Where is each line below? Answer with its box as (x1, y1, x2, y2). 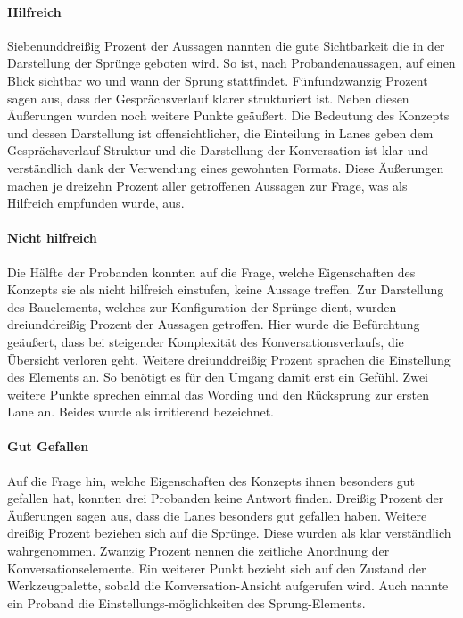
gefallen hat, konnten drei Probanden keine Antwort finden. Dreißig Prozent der (7, 489, 444, 507)
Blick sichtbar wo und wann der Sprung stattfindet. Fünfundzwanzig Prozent (7, 70, 428, 89)
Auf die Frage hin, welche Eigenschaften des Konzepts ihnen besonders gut (7, 471, 416, 490)
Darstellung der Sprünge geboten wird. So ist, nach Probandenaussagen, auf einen (7, 54, 456, 72)
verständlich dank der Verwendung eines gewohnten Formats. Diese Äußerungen (7, 158, 444, 177)
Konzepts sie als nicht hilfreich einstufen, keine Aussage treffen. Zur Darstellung (7, 280, 444, 299)
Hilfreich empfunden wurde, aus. (7, 194, 185, 212)
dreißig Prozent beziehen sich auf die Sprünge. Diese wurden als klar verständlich (7, 523, 451, 542)
